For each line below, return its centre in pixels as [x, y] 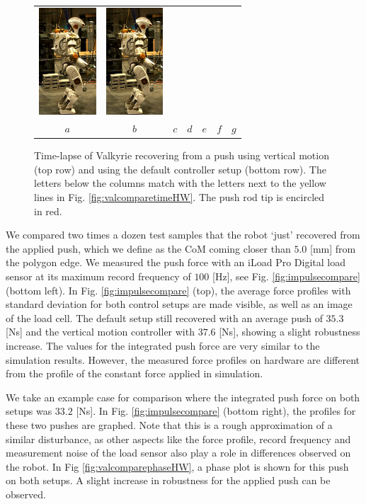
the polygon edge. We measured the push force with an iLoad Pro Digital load [176, 262]
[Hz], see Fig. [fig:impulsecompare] [286, 276]
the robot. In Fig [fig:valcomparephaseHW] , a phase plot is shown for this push [177, 466]
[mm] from [333, 248]
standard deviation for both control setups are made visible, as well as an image [179, 304]
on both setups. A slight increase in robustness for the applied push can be [168, 480]
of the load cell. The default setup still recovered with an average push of [164, 317]
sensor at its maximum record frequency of [98, 276]
